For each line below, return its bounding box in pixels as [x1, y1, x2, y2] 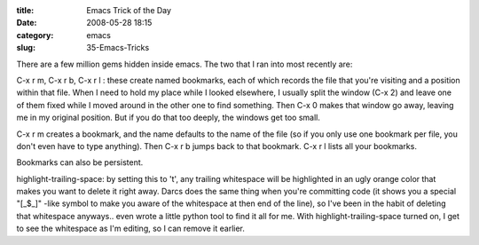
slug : [16, 43, 35, 53]
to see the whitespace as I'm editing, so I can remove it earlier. [16, 223, 246, 234]
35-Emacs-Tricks [86, 43, 150, 53]
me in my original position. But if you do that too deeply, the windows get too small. [16, 112, 321, 123]
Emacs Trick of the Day [86, 5, 172, 15]
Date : [16, 18, 37, 28]
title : [16, 5, 35, 15]
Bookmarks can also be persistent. [16, 157, 144, 168]
